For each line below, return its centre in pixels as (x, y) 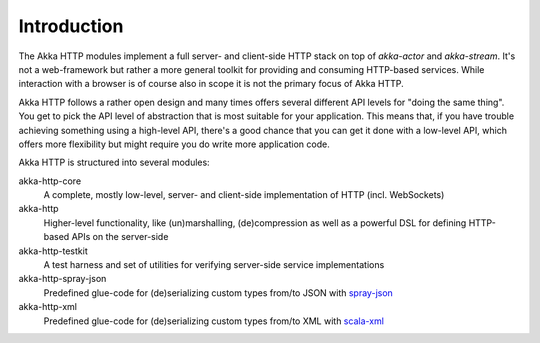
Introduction (71, 26)
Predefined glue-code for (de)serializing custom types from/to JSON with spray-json (218, 292)
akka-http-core (50, 181)
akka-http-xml (47, 307)
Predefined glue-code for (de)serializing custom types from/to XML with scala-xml (214, 321)
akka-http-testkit (53, 251)
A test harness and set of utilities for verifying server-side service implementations (214, 265)
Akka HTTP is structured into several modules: (114, 162)
